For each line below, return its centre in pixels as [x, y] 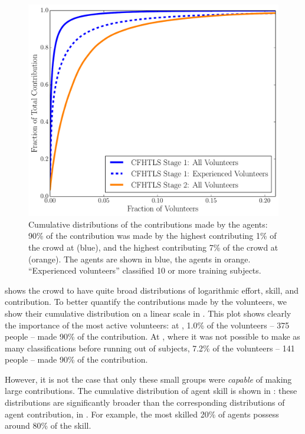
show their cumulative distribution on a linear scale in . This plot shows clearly [148, 313]
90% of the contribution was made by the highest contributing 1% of [152, 236]
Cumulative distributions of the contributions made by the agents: [148, 224]
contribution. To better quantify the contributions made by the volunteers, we [146, 302]
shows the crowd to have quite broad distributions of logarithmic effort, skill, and [152, 290]
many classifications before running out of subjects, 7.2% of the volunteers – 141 [150, 348]
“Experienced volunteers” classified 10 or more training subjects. [145, 270]
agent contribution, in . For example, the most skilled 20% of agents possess [142, 414]
